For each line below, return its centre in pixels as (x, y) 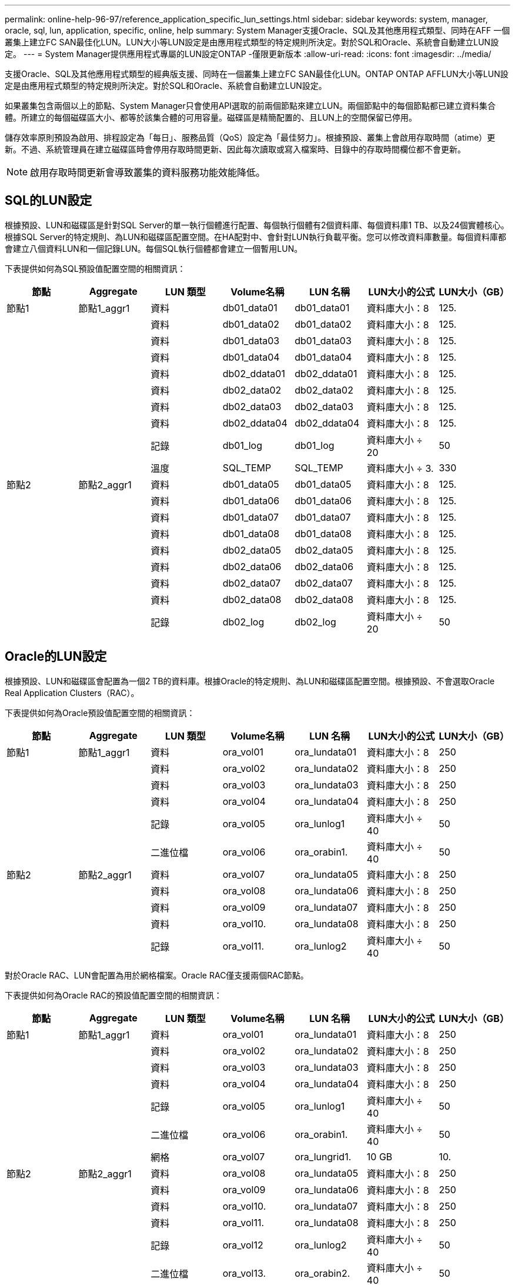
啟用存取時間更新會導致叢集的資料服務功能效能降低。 (148, 172)
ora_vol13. (244, 1273)
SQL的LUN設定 (49, 201)
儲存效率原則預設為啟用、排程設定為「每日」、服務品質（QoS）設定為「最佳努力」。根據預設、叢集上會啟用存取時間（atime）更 (250, 137)
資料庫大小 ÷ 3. (400, 468)
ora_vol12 (243, 1245)
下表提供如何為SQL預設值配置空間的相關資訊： (95, 268)
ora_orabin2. (322, 1273)
